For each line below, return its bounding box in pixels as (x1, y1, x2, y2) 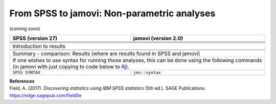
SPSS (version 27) (12, 35, 57, 42)
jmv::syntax (133, 69, 161, 75)
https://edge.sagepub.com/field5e (9, 92, 82, 98)
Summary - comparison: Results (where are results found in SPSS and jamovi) (12, 50, 200, 57)
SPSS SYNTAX (12, 69, 40, 75)
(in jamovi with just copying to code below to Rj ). (12, 63, 130, 70)
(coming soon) (9, 25, 40, 32)
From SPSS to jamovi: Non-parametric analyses (9, 8, 216, 19)
